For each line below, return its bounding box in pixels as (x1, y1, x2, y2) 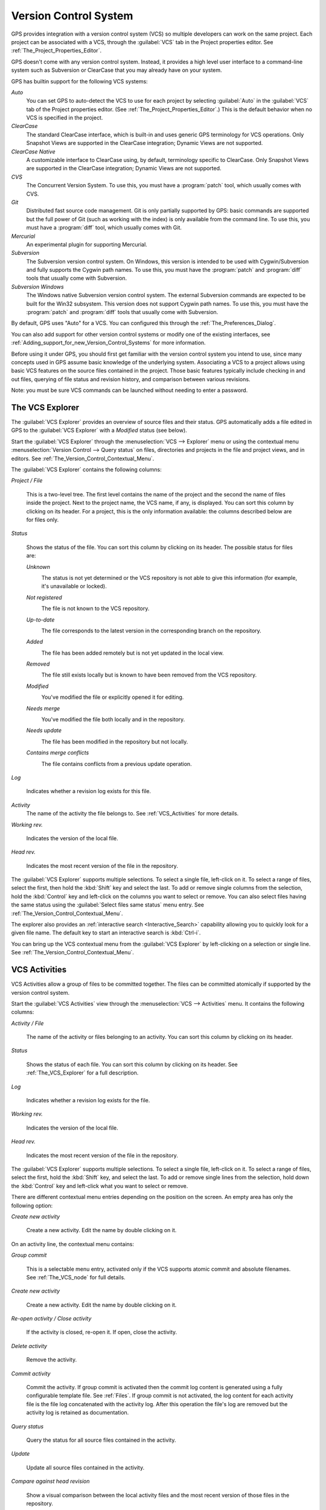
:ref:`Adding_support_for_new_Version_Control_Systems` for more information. (11, 339, 206, 347)
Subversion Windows (11, 283, 64, 290)
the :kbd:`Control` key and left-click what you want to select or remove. (11, 1182, 188, 1189)
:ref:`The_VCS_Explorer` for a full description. (26, 1069, 139, 1076)
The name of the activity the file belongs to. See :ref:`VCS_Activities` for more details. (26, 810, 239, 817)
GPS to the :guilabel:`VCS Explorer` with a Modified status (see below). (11, 426, 187, 434)
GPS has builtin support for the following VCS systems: (11, 77, 148, 85)
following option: (11, 1202, 53, 1209)
